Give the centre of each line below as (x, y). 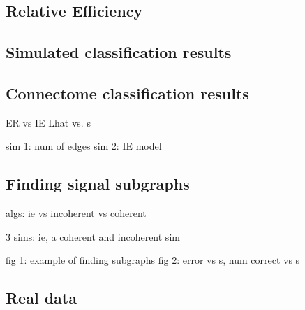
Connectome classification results (127, 93)
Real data (41, 298)
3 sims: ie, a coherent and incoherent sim (93, 236)
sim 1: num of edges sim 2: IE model (84, 146)
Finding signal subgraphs (98, 184)
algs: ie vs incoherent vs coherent (76, 213)
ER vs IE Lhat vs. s (48, 122)
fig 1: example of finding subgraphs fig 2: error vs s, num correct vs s (153, 260)
